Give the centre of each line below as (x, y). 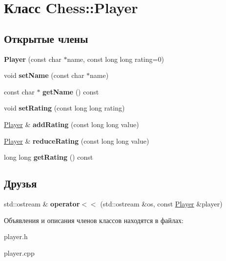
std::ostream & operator (42, 203)
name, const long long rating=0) (115, 59)
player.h (16, 236)
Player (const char (33, 59)
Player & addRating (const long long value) (72, 124)
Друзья (21, 183)
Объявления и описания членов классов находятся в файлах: (94, 220)
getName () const (71, 91)
